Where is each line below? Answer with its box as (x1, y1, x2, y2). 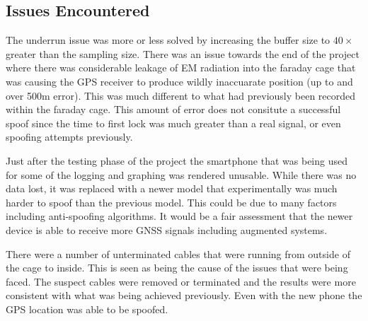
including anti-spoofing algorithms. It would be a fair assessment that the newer (6, 209, 353, 223)
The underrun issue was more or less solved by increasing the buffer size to (6, 33, 330, 47)
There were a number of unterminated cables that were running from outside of (6, 246, 350, 261)
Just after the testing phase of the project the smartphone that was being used (6, 153, 347, 168)
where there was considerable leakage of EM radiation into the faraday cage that (6, 60, 356, 75)
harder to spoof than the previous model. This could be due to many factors (6, 194, 337, 209)
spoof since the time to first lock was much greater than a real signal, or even (6, 115, 341, 130)
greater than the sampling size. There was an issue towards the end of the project (6, 46, 360, 61)
